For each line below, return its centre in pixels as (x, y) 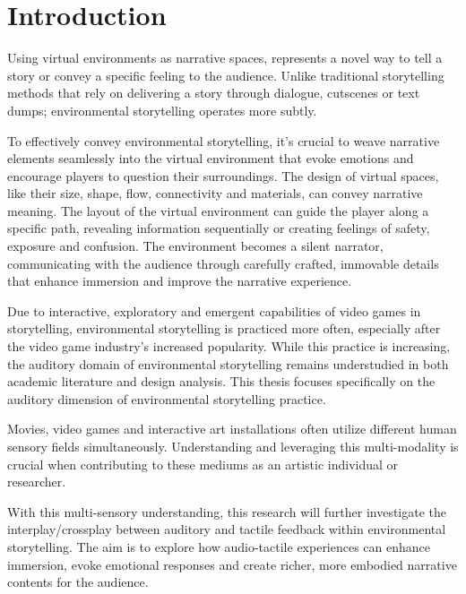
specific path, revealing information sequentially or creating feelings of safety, (219, 228)
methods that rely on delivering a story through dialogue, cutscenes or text (214, 93)
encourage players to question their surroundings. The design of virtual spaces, (223, 175)
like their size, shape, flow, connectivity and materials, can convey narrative (215, 193)
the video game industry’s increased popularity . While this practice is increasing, (229, 346)
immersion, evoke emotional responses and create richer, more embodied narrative (232, 564)
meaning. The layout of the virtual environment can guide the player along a (218, 210)
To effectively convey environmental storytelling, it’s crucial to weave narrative (224, 140)
